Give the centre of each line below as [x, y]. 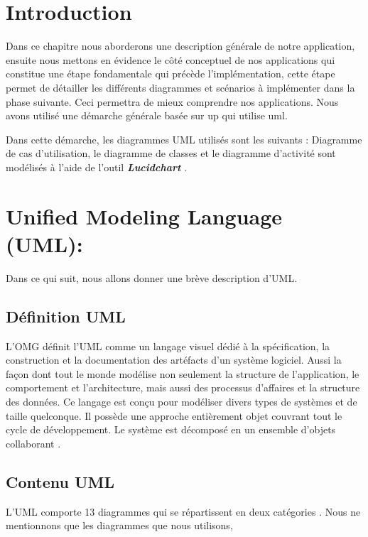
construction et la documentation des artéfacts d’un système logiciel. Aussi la [174, 360]
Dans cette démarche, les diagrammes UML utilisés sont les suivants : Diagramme [184, 139]
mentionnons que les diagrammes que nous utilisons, [119, 525]
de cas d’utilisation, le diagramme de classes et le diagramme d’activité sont [171, 153]
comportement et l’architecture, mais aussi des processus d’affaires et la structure [183, 387]
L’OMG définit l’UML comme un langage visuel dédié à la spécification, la [168, 346]
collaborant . [33, 443]
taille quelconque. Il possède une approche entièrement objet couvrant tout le [174, 415]
